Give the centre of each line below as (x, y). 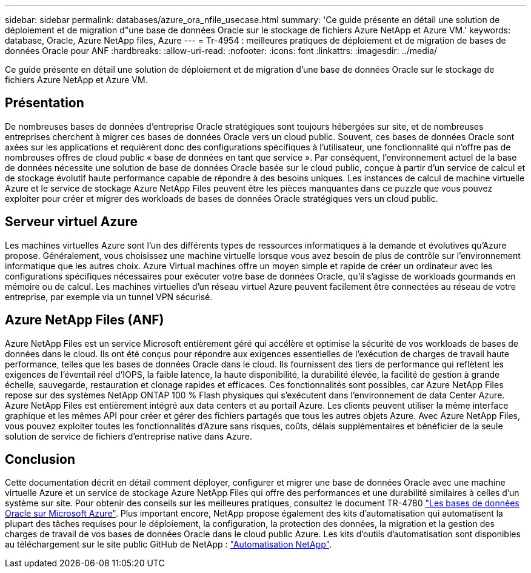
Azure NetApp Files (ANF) (85, 320)
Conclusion (40, 459)
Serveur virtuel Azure (71, 222)
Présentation (45, 103)
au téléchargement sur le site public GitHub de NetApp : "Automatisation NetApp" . (168, 545)
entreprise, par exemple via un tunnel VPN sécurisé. (109, 297)
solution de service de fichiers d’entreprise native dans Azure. (129, 436)
